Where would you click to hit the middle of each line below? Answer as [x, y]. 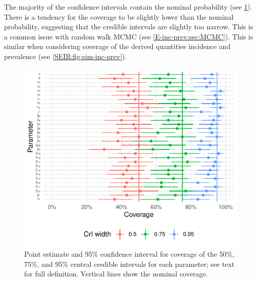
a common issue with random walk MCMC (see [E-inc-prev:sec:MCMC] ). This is [129, 36]
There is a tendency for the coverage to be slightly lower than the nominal [119, 16]
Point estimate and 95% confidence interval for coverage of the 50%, [129, 253]
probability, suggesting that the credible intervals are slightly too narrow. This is [129, 27]
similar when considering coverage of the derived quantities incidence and [117, 46]
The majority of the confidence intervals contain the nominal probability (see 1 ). [128, 7]
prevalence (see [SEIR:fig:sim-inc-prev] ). [66, 56]
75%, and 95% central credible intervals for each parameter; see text [130, 264]
